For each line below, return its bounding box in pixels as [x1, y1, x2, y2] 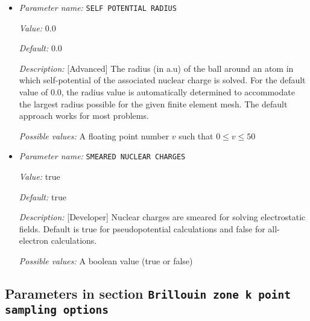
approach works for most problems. [19, 109, 149, 122]
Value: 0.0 [19, 21, 56, 34]
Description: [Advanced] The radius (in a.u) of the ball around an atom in [19, 62, 294, 74]
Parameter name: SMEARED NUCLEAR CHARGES [19, 150, 186, 162]
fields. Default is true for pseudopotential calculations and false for [19, 222, 265, 235]
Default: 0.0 [19, 42, 62, 54]
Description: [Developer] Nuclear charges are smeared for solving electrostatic [19, 211, 306, 223]
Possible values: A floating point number [19, 129, 169, 142]
